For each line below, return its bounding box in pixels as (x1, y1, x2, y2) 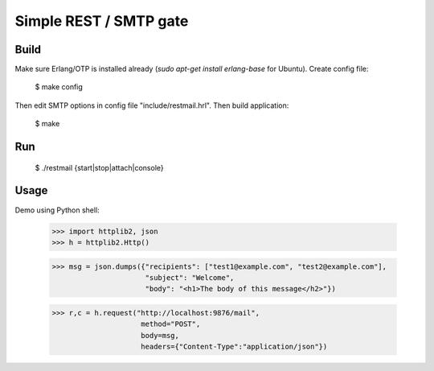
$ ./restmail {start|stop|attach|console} (35, 163, 164, 172)
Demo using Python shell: (14, 205, 100, 215)
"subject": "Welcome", (145, 273, 235, 282)
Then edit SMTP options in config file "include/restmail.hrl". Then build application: (14, 101, 289, 110)
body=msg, (141, 331, 180, 340)
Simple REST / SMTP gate (14, 12, 189, 30)
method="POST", (141, 319, 201, 329)
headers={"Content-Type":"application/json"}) (141, 342, 328, 352)
